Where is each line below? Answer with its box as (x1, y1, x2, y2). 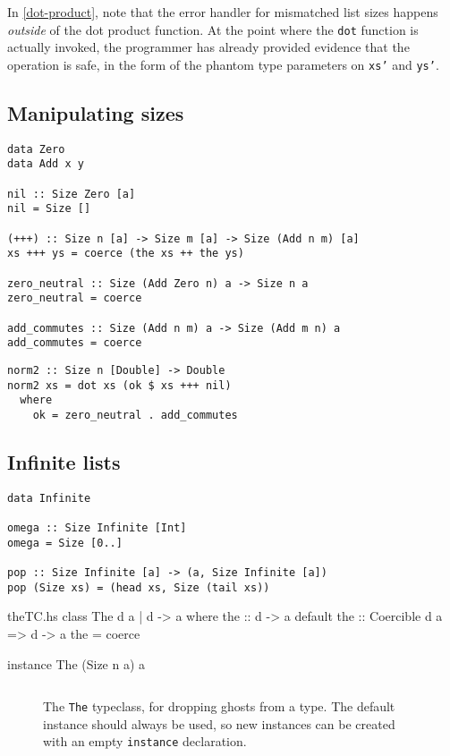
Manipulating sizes (7, 98, 184, 126)
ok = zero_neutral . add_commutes (32, 408, 238, 421)
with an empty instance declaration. (43, 732, 247, 751)
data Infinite (7, 491, 91, 505)
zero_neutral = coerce (7, 292, 142, 305)
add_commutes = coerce (7, 336, 142, 350)
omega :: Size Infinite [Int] (7, 522, 187, 535)
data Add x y (7, 157, 84, 171)
